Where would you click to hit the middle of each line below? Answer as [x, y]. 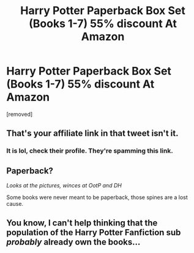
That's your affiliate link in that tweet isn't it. [92, 133]
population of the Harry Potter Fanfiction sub [94, 232]
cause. [15, 204]
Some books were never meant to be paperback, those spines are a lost [97, 197]
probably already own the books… [73, 242]
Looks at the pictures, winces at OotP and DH [64, 186]
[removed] [20, 114]
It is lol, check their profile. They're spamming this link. [90, 151]
